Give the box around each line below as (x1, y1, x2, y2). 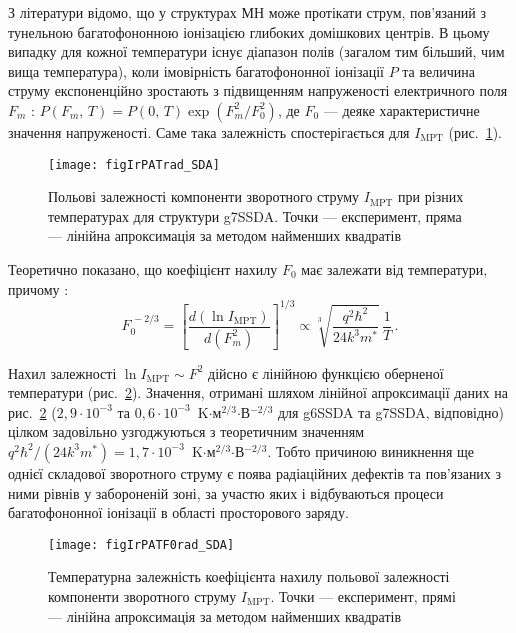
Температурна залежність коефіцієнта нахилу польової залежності (48, 566, 450, 587)
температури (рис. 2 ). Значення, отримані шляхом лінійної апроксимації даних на (8, 382, 508, 403)
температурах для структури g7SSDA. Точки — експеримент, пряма (48, 205, 462, 226)
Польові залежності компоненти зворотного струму (48, 186, 360, 207)
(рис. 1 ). (448, 121, 502, 142)
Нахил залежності (8, 362, 117, 383)
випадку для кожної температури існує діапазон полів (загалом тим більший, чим (8, 41, 505, 62)
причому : (8, 278, 69, 299)
